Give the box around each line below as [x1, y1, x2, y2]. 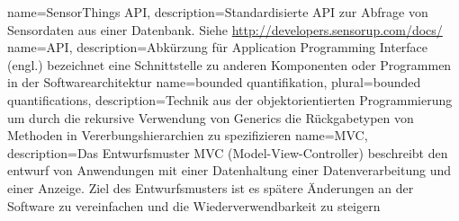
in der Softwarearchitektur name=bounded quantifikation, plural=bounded [7, 73, 421, 92]
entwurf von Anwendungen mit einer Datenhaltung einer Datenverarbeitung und [7, 161, 451, 180]
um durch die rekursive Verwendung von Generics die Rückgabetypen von [7, 108, 414, 127]
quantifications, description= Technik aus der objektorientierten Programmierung [7, 90, 453, 109]
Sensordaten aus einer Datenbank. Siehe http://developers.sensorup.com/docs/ [7, 20, 443, 39]
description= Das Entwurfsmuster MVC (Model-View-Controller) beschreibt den [7, 143, 448, 162]
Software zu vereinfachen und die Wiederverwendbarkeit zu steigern [7, 196, 381, 215]
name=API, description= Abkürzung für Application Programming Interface [7, 38, 428, 57]
